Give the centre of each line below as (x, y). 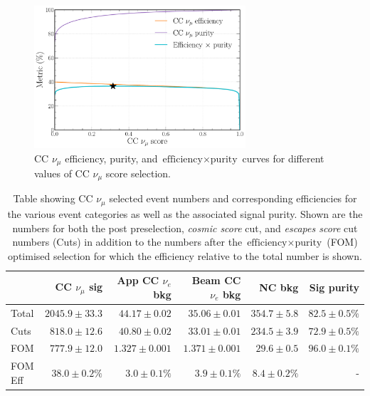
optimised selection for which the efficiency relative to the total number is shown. (185, 255)
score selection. (138, 173)
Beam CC (216, 280)
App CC (138, 280)
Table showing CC (53, 198)
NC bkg (279, 287)
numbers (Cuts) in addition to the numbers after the (127, 242)
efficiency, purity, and (111, 158)
